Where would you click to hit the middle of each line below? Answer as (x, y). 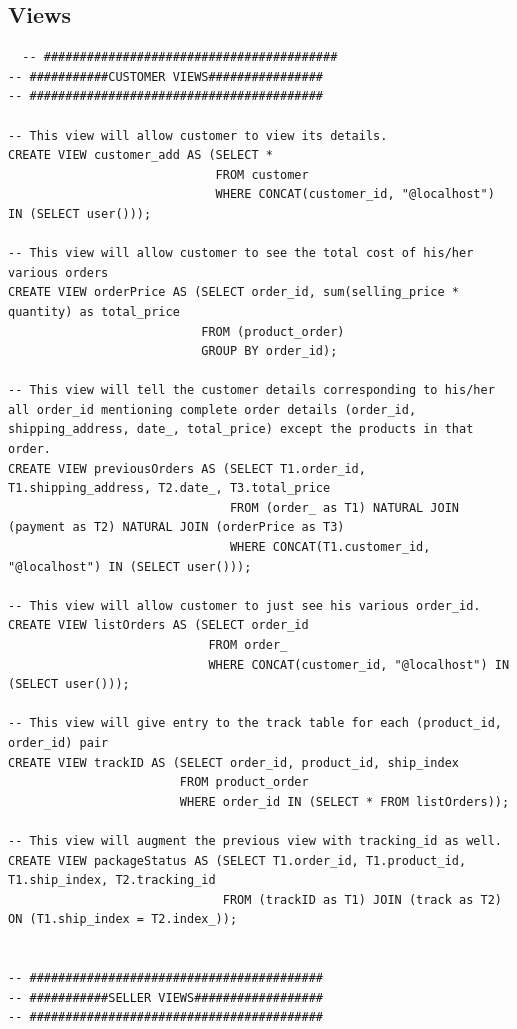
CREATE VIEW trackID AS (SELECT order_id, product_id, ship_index (234, 762)
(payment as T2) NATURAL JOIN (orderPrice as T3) (176, 527)
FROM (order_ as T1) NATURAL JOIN (344, 507)
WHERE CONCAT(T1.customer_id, (330, 547)
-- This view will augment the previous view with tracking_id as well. (255, 840)
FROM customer (262, 174)
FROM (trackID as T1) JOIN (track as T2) (362, 899)
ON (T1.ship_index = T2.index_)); (123, 919)
